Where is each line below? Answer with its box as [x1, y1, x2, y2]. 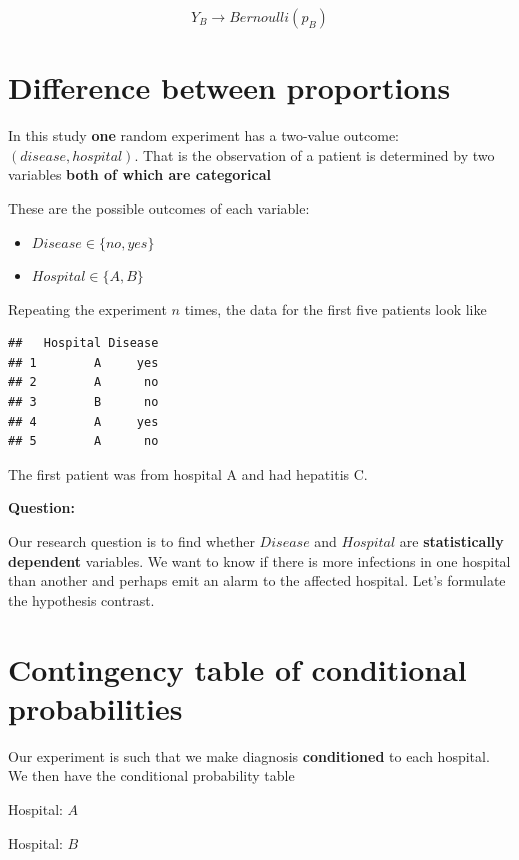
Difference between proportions [8, 67, 451, 108]
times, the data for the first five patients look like [184, 298, 487, 319]
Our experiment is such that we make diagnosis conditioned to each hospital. [8, 745, 490, 766]
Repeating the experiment [8, 298, 167, 319]
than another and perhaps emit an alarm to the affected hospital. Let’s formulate [8, 570, 506, 591]
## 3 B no [8, 395, 159, 410]
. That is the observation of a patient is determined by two [134, 144, 495, 165]
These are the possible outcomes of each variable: [8, 197, 310, 218]
